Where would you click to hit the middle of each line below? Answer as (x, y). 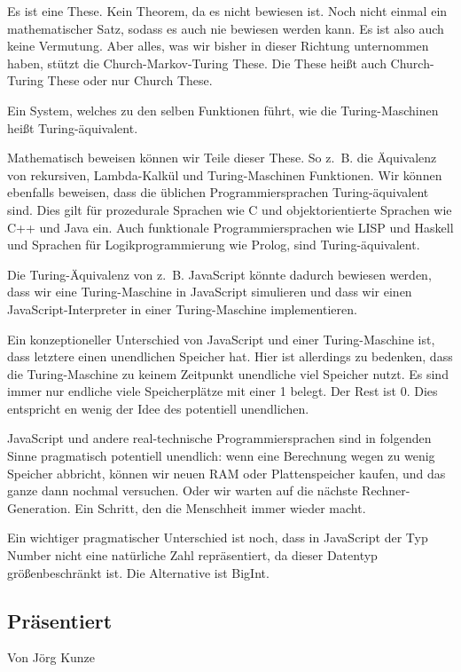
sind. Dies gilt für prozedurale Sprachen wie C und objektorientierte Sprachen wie (230, 209)
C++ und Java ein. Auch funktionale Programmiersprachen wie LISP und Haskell (230, 227)
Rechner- (386, 490)
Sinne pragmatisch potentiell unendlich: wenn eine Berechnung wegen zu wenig (221, 456)
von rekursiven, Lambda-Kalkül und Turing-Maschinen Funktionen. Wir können (225, 174)
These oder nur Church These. (130, 80)
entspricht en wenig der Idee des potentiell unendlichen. (158, 408)
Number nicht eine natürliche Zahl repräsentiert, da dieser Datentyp (192, 555)
